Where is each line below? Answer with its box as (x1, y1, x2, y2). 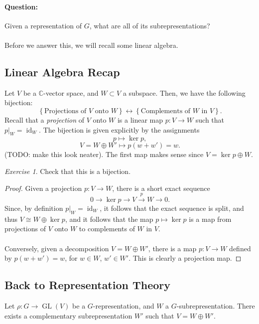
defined (229, 243, 251, 253)
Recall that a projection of (4, 114, 85, 125)
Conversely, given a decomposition (4, 243, 109, 253)
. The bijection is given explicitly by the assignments (39, 124, 200, 135)
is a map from (189, 213, 232, 224)
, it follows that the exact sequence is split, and (100, 202, 244, 213)
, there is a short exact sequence (112, 182, 210, 193)
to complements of (79, 223, 135, 234)
